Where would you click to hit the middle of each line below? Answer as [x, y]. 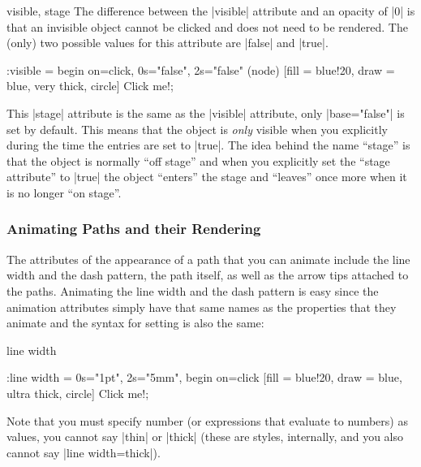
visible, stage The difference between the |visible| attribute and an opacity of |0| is [211, 11]
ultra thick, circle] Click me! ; [78, 393]
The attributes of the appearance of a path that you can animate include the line [208, 259]
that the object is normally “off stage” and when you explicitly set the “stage [198, 160]
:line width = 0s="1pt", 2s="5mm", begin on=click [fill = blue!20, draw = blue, [204, 377]
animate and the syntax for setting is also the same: [135, 323]
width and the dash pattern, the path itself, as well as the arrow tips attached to [208, 275]
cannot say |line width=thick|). [84, 452]
